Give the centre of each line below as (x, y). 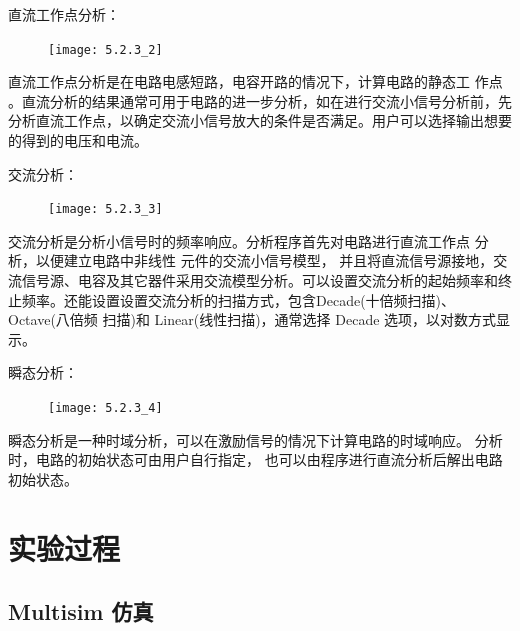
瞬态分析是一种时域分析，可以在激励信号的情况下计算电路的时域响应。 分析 (255, 439)
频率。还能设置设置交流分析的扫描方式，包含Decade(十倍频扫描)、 (238, 299)
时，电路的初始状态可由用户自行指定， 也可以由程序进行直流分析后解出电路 (255, 459)
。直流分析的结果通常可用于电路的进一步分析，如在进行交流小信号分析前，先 (260, 100)
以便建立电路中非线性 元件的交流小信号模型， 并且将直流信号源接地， (264, 260)
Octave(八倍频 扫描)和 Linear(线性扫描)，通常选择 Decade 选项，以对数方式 (252, 319)
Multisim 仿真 (81, 611)
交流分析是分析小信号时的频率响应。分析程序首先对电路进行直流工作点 (239, 240)
